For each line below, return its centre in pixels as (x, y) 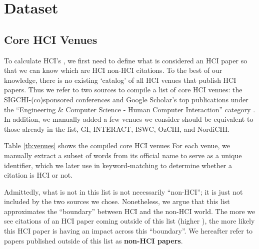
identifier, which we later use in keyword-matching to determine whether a (118, 165)
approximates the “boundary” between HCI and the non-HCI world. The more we (130, 211)
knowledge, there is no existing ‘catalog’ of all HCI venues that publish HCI (120, 80)
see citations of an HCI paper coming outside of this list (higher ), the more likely (129, 221)
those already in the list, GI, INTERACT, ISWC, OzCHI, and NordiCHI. (117, 128)
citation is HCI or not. (38, 175)
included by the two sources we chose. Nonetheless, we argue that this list (117, 201)
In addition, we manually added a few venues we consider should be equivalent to (129, 119)
